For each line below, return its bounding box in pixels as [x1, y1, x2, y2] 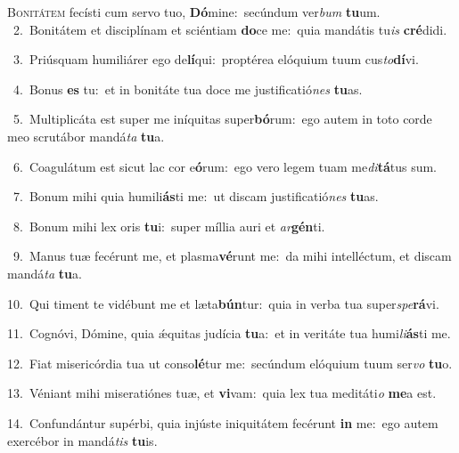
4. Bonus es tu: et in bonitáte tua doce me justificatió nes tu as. [12, 79, 363, 98]
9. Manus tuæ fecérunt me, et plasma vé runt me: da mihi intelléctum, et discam [12, 247, 452, 265]
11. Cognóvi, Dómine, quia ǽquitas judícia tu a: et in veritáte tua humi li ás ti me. [7, 324, 451, 343]
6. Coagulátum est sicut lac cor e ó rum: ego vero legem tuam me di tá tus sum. [12, 157, 437, 175]
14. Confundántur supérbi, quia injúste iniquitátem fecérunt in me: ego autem [7, 413, 439, 432]
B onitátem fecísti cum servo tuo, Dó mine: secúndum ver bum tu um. [7, 3, 381, 20]
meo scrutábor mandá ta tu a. [7, 126, 165, 145]
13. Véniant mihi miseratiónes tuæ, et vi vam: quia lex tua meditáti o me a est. [7, 384, 437, 402]
